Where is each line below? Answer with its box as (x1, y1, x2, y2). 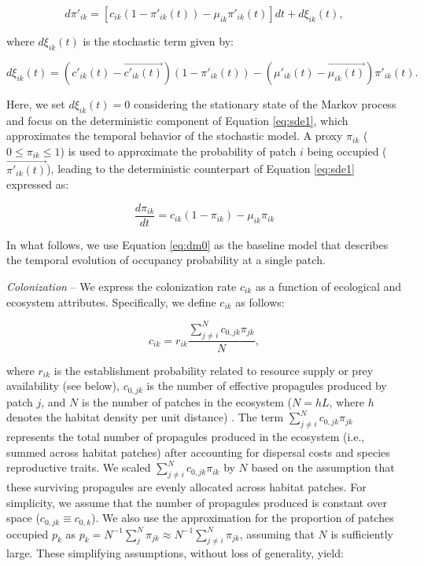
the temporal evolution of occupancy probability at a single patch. (6, 252, 326, 268)
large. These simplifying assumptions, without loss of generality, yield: (6, 545, 344, 561)
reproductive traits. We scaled (6, 459, 151, 476)
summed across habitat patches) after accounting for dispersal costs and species (6, 443, 390, 460)
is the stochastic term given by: (83, 33, 234, 49)
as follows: (235, 293, 285, 310)
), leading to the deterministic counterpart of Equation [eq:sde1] (46, 160, 355, 177)
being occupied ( (307, 142, 387, 159)
